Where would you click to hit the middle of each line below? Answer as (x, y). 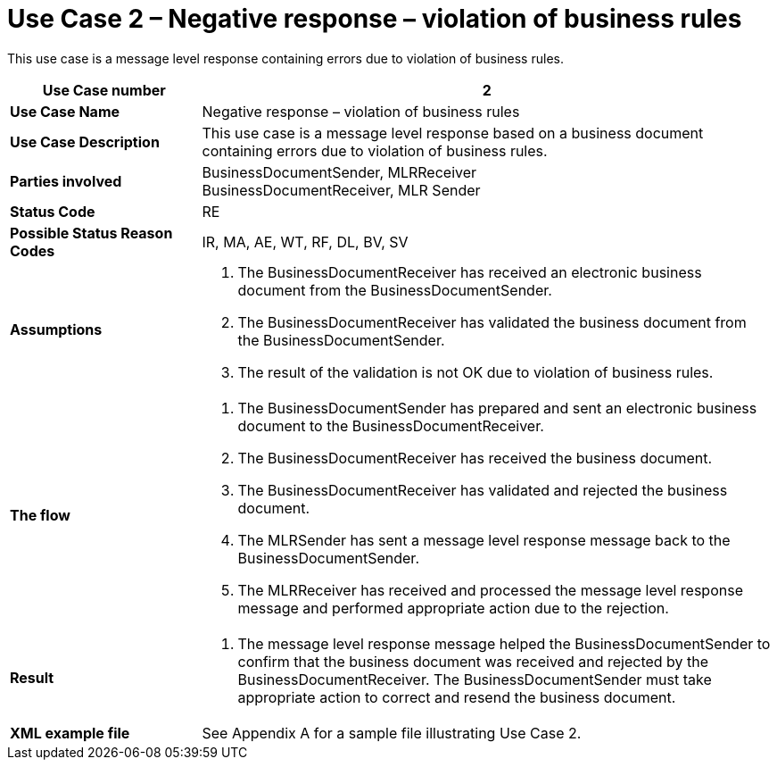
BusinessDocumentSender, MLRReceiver (339, 172)
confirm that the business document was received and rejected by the (473, 661)
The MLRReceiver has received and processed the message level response (490, 590)
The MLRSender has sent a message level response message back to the (484, 540)
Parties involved (66, 181)
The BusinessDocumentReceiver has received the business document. (475, 458)
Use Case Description (85, 142)
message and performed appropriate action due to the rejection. (453, 608)
